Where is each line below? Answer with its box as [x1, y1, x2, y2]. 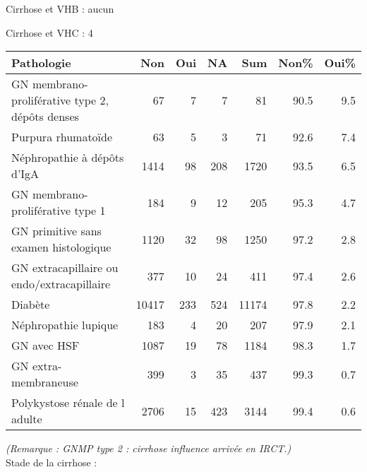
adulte [11, 411, 42, 427]
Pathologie [11, 54, 71, 71]
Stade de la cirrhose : [6, 454, 97, 469]
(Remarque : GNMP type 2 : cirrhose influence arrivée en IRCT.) [6, 441, 291, 456]
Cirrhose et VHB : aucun [6, 1, 114, 16]
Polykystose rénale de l [11, 394, 125, 411]
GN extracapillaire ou [11, 259, 119, 276]
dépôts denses [11, 108, 79, 125]
